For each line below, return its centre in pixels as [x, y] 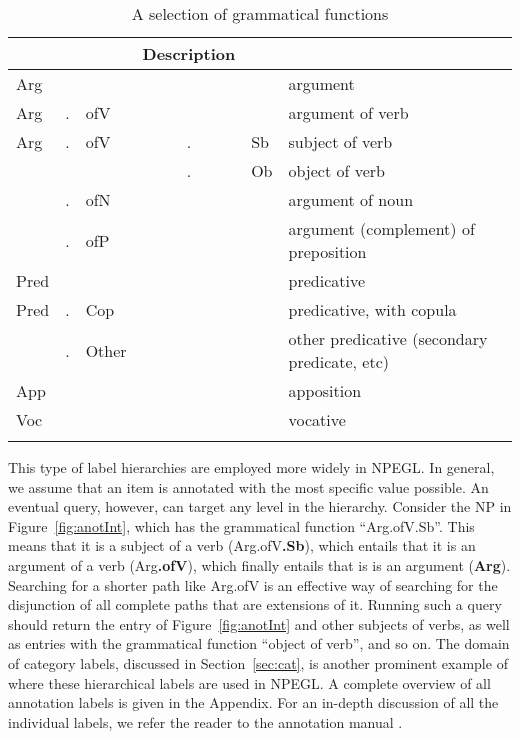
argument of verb [348, 112]
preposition [327, 251]
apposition [325, 390]
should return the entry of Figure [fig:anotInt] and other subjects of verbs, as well [259, 623]
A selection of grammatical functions [260, 13]
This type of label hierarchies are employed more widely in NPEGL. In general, [251, 467]
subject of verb [340, 141]
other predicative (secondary [388, 338]
